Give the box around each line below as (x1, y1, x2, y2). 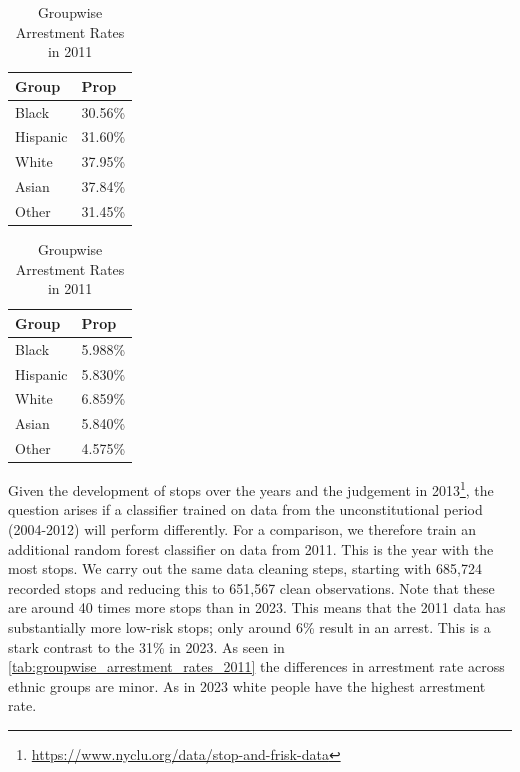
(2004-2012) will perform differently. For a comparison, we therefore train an (8, 519, 477, 540)
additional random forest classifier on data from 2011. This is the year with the (8, 538, 494, 559)
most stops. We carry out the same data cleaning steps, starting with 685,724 (8, 558, 482, 579)
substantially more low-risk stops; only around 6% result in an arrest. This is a (8, 617, 491, 637)
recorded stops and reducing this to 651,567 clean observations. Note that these (8, 577, 495, 598)
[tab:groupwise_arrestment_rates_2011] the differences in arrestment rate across (8, 656, 505, 677)
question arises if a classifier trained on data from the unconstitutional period (8, 499, 483, 520)
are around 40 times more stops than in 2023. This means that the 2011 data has (8, 597, 506, 618)
